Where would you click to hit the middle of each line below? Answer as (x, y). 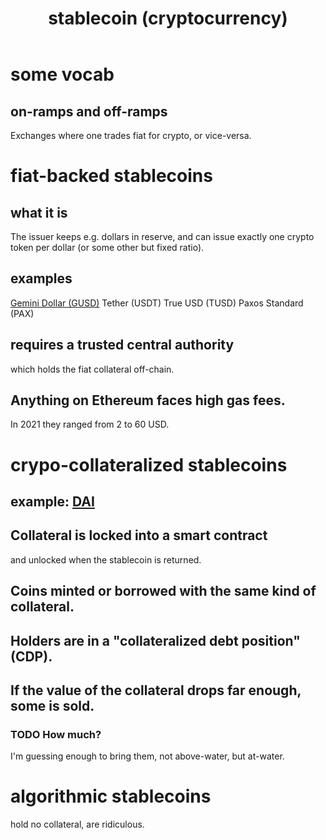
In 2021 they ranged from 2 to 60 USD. (90, 424)
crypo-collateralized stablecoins (149, 464)
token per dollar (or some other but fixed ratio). (107, 247)
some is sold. (52, 706)
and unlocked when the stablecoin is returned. (106, 559)
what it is (39, 212)
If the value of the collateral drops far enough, (156, 690)
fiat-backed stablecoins (111, 176)
